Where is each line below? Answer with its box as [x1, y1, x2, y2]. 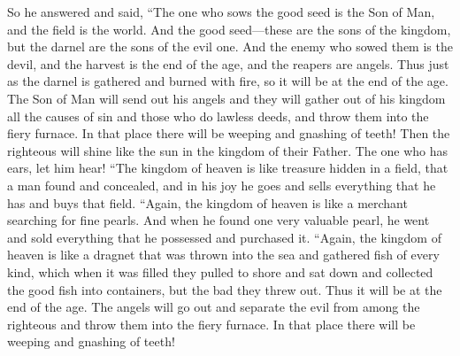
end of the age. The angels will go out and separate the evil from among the [7, 298, 420, 316]
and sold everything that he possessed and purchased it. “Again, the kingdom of [7, 228, 441, 246]
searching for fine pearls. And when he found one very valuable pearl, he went [7, 211, 430, 229]
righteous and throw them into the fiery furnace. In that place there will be [7, 314, 416, 333]
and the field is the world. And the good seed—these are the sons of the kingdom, [7, 19, 451, 38]
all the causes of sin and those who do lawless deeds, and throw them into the [7, 106, 429, 125]
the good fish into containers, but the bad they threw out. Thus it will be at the [7, 280, 442, 298]
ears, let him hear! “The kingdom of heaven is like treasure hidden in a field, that [7, 159, 448, 177]
